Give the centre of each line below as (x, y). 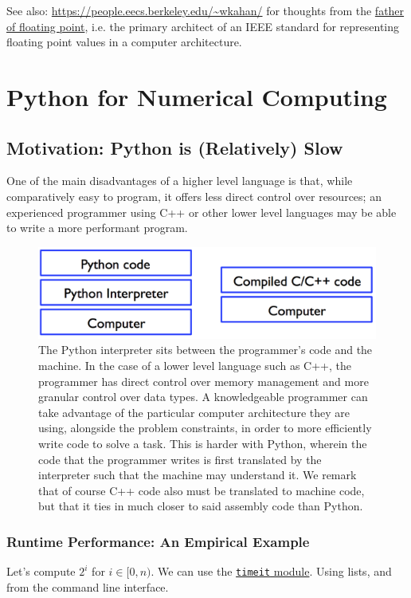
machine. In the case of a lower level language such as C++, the (195, 366)
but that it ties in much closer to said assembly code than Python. (201, 506)
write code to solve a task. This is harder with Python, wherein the (203, 443)
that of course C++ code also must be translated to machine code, (202, 490)
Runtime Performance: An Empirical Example (158, 541)
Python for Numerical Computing (197, 96)
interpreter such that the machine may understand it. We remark (198, 475)
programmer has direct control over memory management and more (204, 381)
